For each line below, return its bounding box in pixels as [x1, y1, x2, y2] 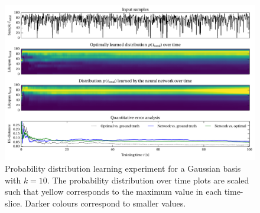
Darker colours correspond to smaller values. [25, 196, 186, 209]
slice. [5, 196, 22, 209]
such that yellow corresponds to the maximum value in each [5, 185, 222, 198]
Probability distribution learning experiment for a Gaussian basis [5, 162, 241, 174]
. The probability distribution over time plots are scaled [47, 173, 249, 186]
